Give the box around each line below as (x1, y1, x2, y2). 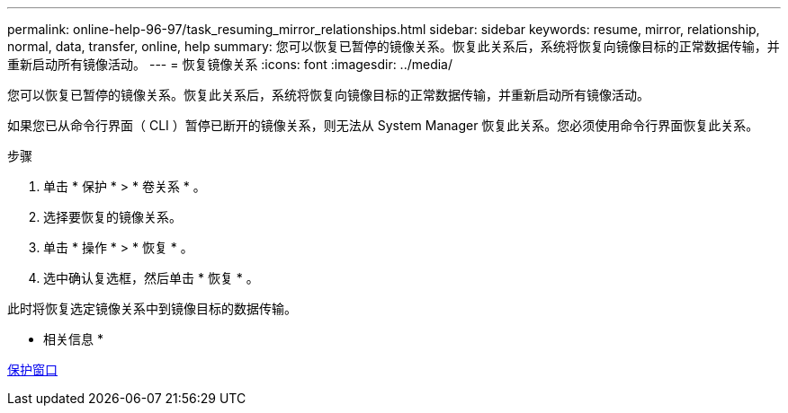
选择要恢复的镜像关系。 (43, 209, 182, 224)
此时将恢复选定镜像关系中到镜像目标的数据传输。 (7, 301, 297, 316)
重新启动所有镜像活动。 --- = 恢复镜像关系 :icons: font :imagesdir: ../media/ (7, 57, 453, 72)
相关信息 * (43, 331, 103, 347)
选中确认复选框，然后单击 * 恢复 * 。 (43, 270, 259, 286)
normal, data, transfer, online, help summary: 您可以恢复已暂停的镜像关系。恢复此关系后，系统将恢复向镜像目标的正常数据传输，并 (7, 39, 780, 54)
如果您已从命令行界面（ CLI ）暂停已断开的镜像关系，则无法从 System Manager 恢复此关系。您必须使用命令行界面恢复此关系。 (7, 118, 759, 133)
